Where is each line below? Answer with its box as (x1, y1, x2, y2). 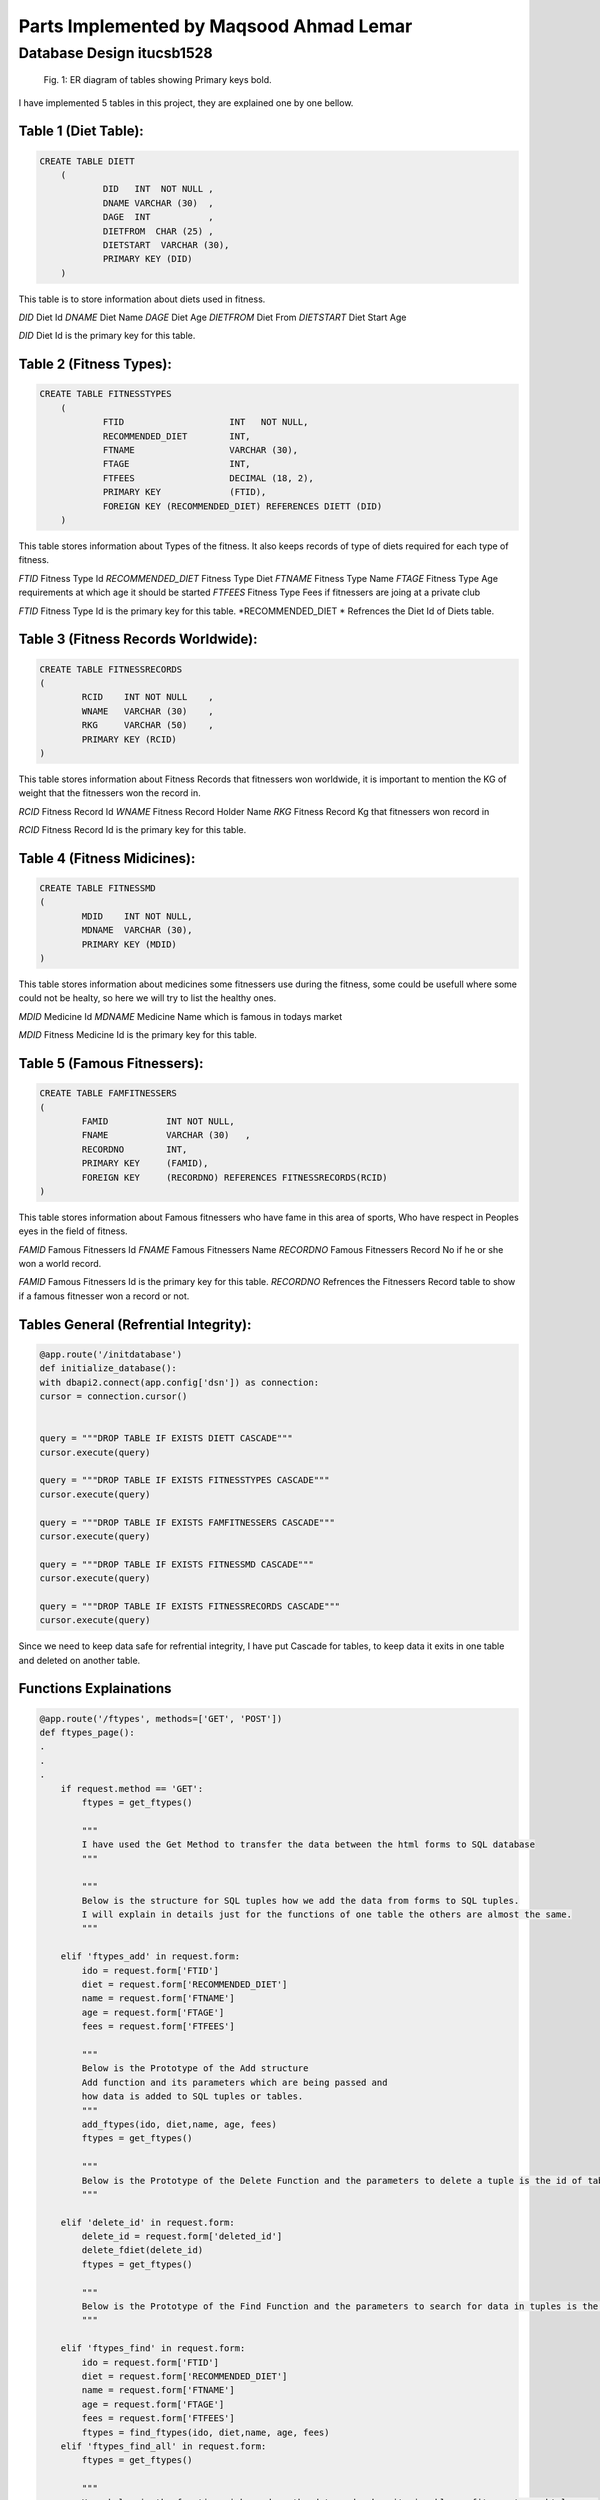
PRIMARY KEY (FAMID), (81, 1158, 209, 1169)
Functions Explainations (18, 1680, 172, 1697)
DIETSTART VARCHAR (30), (102, 239, 230, 250)
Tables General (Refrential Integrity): (18, 1316, 252, 1333)
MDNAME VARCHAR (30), (81, 925, 194, 936)
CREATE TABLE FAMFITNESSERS (39, 1088, 177, 1099)
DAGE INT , (102, 211, 214, 223)
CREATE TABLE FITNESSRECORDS (39, 663, 183, 675)
